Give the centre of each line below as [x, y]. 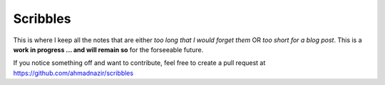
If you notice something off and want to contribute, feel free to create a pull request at [139, 63]
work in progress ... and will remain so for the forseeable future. [108, 49]
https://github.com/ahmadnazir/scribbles [73, 73]
